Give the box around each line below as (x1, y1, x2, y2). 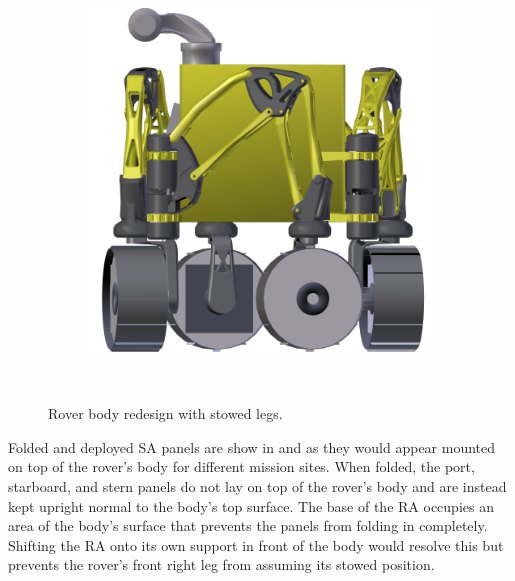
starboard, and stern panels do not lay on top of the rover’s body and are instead (8, 475, 507, 496)
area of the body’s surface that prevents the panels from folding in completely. (8, 515, 488, 536)
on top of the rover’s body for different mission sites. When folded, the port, (8, 456, 475, 477)
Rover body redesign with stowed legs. (48, 403, 283, 424)
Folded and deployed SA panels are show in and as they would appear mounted (8, 436, 496, 457)
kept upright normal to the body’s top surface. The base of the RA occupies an (8, 495, 494, 516)
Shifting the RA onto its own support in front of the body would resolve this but (8, 534, 504, 555)
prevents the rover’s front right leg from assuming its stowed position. (8, 554, 435, 575)
